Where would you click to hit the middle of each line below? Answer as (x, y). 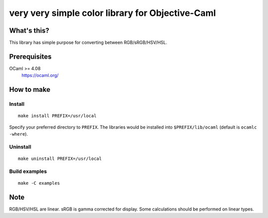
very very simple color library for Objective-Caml (112, 13)
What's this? (29, 31)
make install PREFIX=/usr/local (57, 116)
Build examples (28, 171)
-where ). (19, 134)
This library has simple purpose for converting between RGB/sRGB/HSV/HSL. (88, 43)
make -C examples (39, 183)
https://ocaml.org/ (40, 75)
